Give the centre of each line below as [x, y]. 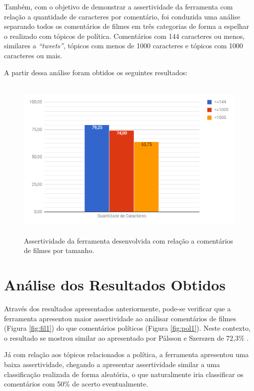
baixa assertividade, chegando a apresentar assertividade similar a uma [112, 364]
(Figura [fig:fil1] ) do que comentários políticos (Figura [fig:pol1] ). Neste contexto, [127, 328]
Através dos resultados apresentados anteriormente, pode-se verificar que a [118, 309]
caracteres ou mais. [33, 55]
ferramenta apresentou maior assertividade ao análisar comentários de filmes [120, 318]
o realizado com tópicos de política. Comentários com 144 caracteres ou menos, [125, 36]
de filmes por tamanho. [59, 250]
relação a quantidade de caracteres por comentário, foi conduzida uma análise [122, 16]
